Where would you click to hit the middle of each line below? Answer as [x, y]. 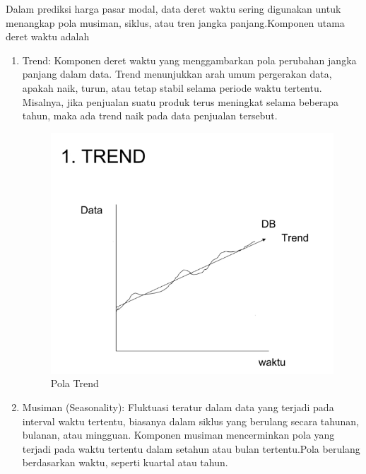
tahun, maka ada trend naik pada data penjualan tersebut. [150, 115]
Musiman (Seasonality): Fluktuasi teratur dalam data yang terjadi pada [178, 407]
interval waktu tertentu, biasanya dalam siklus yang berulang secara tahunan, [190, 421]
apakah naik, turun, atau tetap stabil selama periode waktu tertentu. [172, 87]
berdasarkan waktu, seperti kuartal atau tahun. [125, 462]
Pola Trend [75, 383]
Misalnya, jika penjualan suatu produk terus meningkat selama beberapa [181, 101]
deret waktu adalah [48, 36]
